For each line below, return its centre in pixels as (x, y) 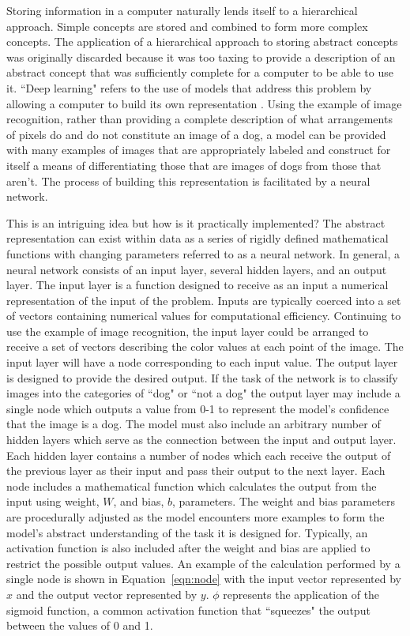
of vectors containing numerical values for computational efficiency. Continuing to (204, 316)
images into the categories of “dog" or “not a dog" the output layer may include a (203, 393)
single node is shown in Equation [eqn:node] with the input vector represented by (204, 579)
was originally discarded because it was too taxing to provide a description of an (201, 56)
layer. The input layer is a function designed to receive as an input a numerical (197, 285)
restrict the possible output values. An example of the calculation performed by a (203, 563)
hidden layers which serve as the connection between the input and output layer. (201, 440)
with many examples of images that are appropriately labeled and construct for (199, 150)
